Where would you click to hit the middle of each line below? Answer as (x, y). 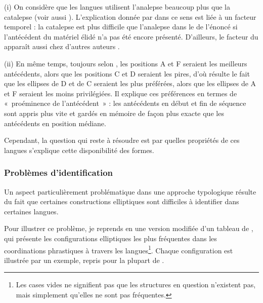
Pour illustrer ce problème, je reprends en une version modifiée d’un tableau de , (129, 228)
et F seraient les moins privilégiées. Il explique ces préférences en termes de (121, 93)
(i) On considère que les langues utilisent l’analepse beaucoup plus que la (117, 7)
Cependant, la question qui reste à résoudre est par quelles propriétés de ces (122, 140)
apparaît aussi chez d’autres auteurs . (62, 46)
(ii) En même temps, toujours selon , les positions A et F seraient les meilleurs (126, 63)
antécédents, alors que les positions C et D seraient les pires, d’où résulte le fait (127, 73)
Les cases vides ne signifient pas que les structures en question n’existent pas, (136, 285)
